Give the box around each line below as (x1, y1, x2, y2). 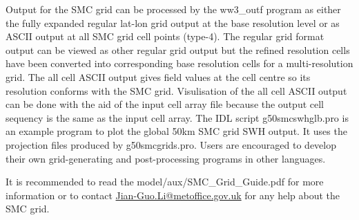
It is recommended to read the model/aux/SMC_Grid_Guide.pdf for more (6, 174, 324, 189)
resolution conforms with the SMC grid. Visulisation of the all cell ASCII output (6, 83, 347, 98)
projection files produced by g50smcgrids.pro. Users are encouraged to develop (6, 137, 336, 152)
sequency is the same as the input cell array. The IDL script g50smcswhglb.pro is (6, 110, 349, 125)
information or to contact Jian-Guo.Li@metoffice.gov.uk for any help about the (6, 187, 340, 202)
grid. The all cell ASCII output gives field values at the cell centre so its (6, 69, 311, 84)
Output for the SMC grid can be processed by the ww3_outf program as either (6, 2, 341, 16)
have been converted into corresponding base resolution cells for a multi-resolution (6, 56, 353, 71)
